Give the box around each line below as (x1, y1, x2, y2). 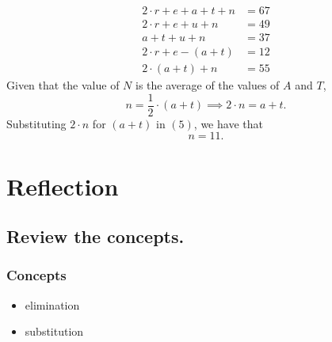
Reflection (6, 169, 119, 202)
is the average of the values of (135, 77, 280, 93)
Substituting (6, 115, 67, 131)
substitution (25, 323, 84, 340)
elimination (25, 296, 80, 313)
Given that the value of (6, 77, 120, 93)
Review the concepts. (6, 224, 185, 249)
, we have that (193, 115, 263, 131)
